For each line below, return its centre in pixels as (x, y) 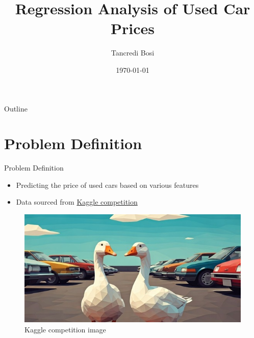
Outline (16, 108)
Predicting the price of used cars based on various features (107, 185)
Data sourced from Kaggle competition (77, 202)
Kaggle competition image (65, 329)
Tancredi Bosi (133, 53)
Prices (133, 28)
